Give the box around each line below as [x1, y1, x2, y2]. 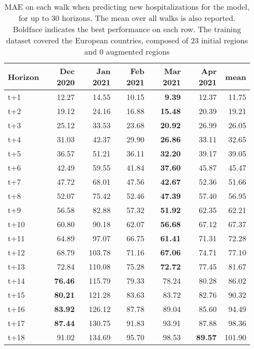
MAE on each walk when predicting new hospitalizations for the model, [4, 1, 250, 12]
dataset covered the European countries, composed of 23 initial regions [6, 35, 248, 46]
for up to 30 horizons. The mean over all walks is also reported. [19, 12, 235, 23]
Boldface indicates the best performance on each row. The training [13, 23, 241, 35]
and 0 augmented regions [84, 46, 170, 57]
